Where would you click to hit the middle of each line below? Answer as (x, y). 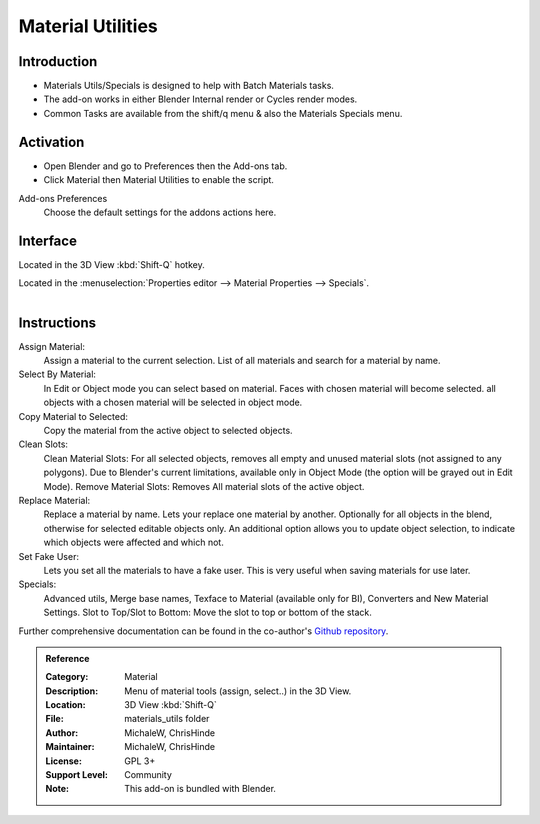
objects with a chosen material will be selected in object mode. (173, 402)
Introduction (58, 61)
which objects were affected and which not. (133, 542)
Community (148, 775)
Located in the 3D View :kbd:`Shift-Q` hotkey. (111, 264)
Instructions (57, 322)
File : (54, 719)
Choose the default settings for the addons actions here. (160, 212)
